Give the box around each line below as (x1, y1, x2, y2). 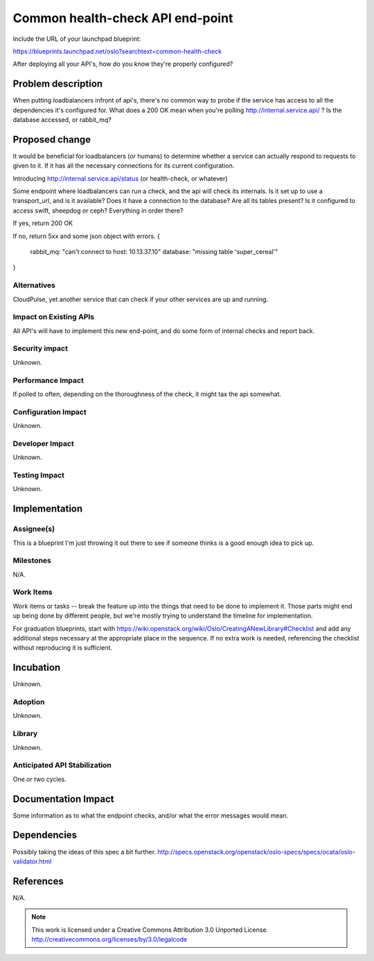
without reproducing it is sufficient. (12, 644, 113, 652)
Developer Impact (12, 438, 74, 448)
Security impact (12, 343, 69, 353)
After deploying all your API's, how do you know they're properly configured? (12, 60, 233, 69)
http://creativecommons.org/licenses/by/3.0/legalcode (31, 935, 188, 944)
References (12, 875, 64, 887)
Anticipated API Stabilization (12, 760, 112, 770)
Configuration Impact (12, 407, 87, 417)
